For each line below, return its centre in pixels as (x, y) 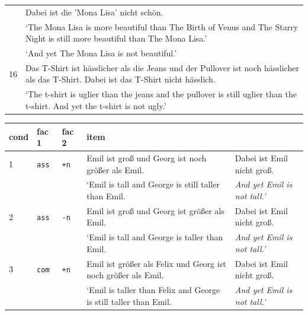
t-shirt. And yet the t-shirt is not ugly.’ (96, 105)
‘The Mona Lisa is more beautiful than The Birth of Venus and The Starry (162, 26)
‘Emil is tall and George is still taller (153, 184)
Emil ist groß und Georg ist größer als (155, 210)
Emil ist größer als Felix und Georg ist (156, 263)
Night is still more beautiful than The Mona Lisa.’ (116, 38)
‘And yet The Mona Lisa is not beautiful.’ (101, 53)
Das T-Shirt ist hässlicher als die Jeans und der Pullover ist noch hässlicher (162, 67)
